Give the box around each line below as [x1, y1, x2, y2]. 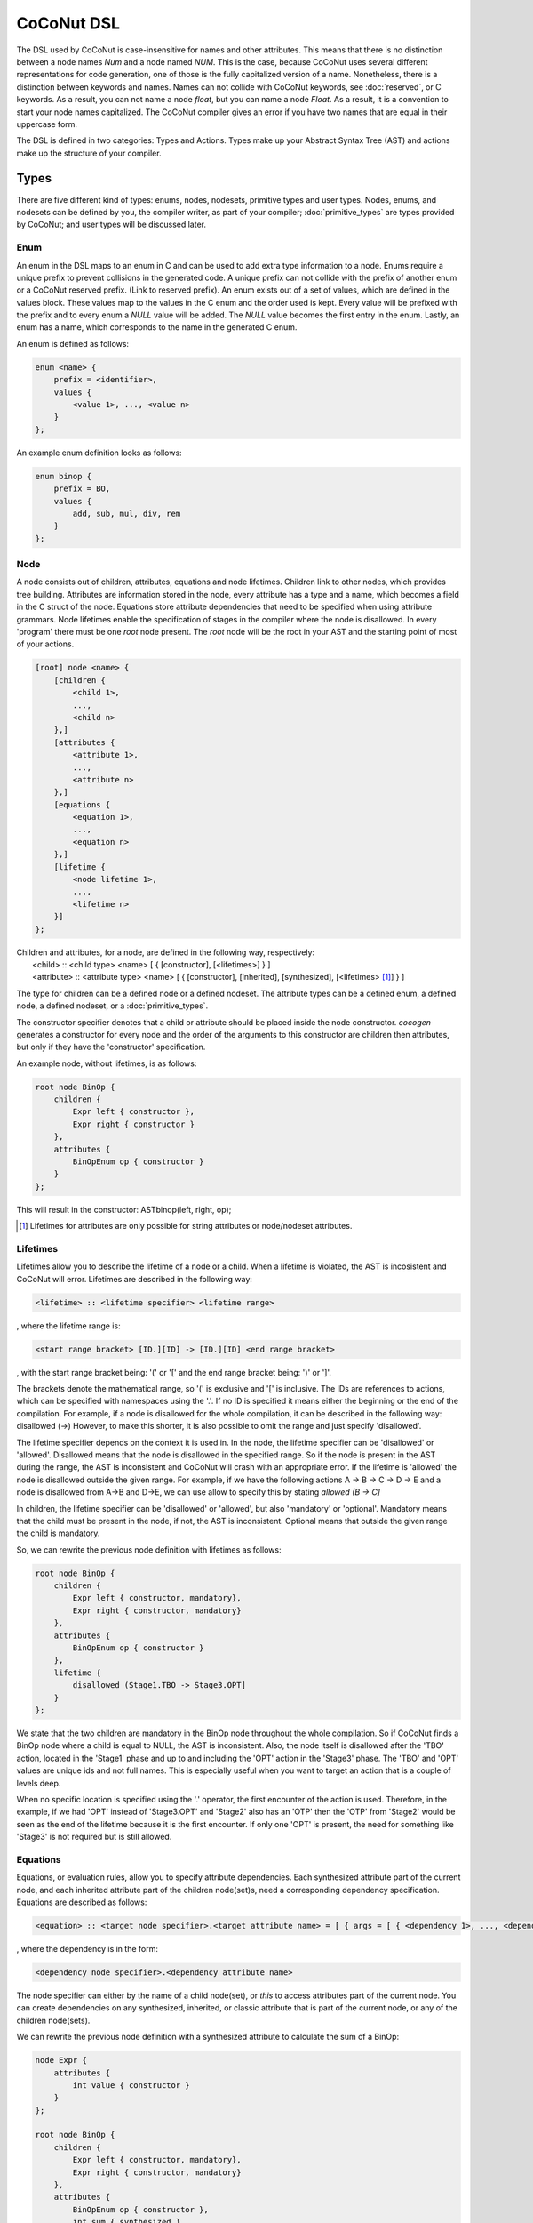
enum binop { [35, 471, 92, 481]
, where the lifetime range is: [16, 1320, 121, 1331]
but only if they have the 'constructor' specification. [16, 1041, 206, 1053]
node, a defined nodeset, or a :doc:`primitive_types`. [16, 1000, 209, 1011]
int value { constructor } [72, 2080, 190, 2090]
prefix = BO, [53, 484, 111, 494]
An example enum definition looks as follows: [16, 447, 182, 458]
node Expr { [35, 2055, 88, 2066]
